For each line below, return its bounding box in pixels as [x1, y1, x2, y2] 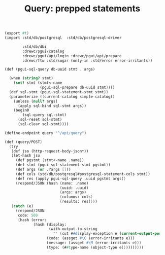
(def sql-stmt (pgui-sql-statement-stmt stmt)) [9, 89, 109, 94]
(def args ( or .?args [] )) [15, 167, 71, 172]
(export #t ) [4, 31, 29, 36]
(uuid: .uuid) [59, 185, 89, 190]
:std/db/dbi [22, 44, 47, 49]
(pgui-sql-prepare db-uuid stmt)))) [39, 85, 115, 90]
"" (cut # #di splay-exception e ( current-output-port [53, 231, 164, 236]
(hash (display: [33, 222, 67, 227]
